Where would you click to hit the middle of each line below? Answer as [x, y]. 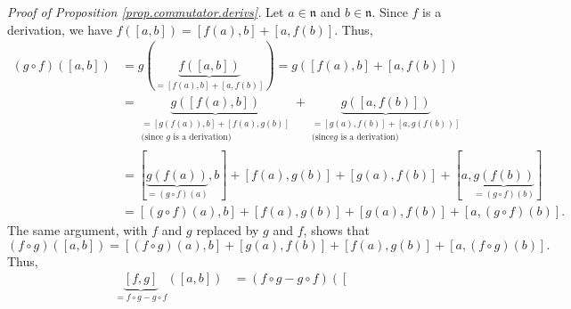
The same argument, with [77, 230]
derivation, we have [60, 29]
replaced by [228, 230]
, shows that [337, 230]
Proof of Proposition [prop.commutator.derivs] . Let [146, 12]
